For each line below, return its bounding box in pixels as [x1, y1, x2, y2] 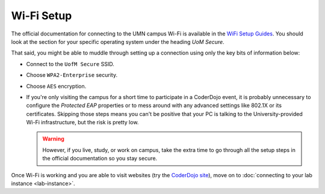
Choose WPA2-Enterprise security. [26, 71, 117, 79]
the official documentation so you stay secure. [42, 155, 158, 162]
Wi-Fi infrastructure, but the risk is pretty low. [26, 119, 139, 126]
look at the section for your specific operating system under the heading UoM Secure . [11, 38, 225, 45]
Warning [42, 135, 64, 142]
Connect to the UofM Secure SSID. [26, 60, 114, 67]
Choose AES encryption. [26, 82, 87, 89]
